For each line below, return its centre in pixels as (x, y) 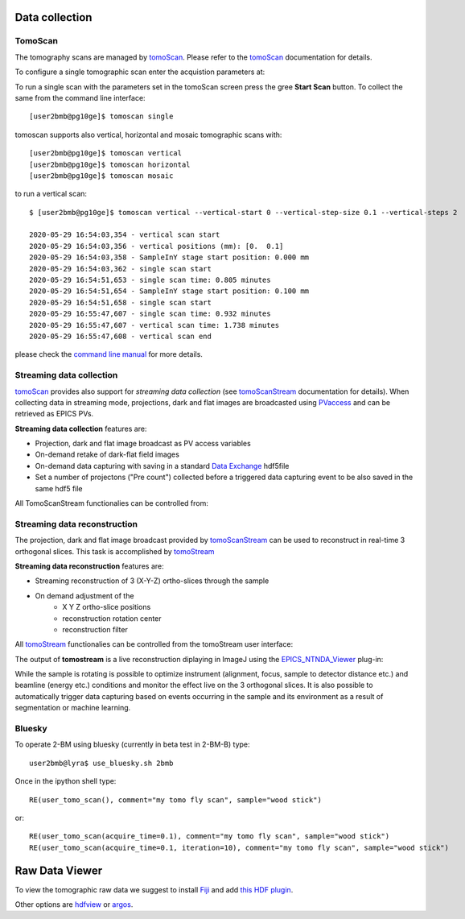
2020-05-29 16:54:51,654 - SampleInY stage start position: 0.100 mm (169, 291)
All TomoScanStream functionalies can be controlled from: (112, 503)
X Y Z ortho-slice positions (107, 607)
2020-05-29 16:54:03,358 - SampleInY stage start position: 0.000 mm (169, 257)
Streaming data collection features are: (81, 428)
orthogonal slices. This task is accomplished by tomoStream (115, 551)
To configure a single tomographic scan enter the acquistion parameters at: (140, 72)
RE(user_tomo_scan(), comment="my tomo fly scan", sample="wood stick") (175, 800)
